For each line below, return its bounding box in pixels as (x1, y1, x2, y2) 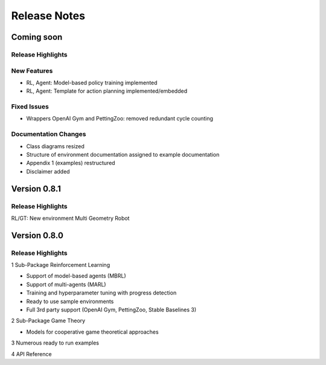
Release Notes (11, 9, 86, 22)
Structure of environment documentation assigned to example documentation (26, 151, 220, 158)
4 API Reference (11, 350, 52, 358)
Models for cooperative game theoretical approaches (26, 328, 159, 335)
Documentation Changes (11, 130, 86, 139)
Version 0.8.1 (11, 184, 62, 194)
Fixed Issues (11, 102, 50, 111)
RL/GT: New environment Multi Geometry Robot (11, 214, 130, 222)
